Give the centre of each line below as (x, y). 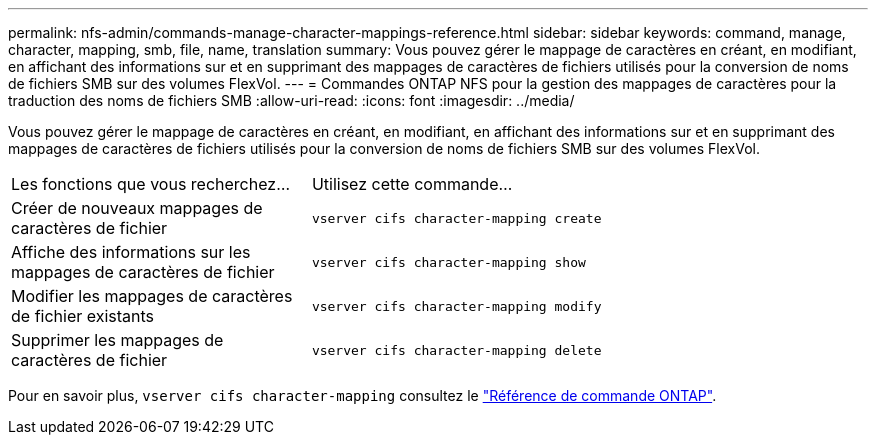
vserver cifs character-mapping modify (456, 306)
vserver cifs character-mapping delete (456, 350)
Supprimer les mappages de (117, 340)
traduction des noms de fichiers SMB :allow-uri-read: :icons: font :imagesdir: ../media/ (291, 100)
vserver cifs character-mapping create (456, 218)
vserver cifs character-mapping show (448, 262)
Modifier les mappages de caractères (152, 296)
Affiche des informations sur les (131, 252)
